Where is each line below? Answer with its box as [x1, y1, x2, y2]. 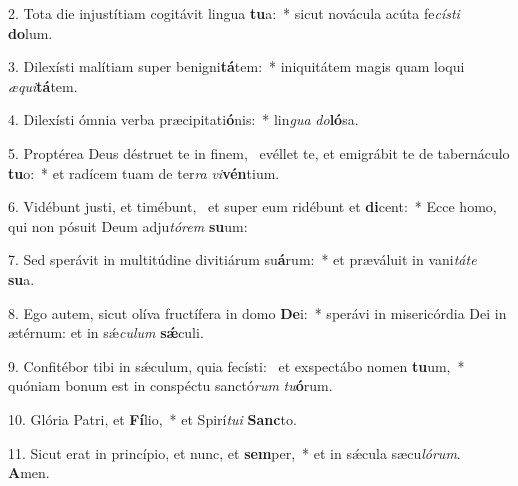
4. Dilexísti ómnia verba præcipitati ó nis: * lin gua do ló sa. [8, 109, 359, 130]
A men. [8, 462, 50, 483]
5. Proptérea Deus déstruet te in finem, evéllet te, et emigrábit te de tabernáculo [8, 142, 510, 163]
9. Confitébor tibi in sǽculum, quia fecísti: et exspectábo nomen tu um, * [8, 355, 465, 376]
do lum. [8, 22, 53, 43]
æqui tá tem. [8, 75, 78, 96]
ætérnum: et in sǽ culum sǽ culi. [8, 322, 204, 343]
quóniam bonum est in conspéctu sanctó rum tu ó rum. [8, 375, 333, 396]
